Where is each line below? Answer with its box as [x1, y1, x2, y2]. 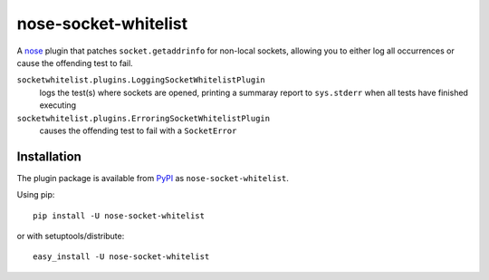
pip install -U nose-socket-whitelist [33, 210, 206, 221]
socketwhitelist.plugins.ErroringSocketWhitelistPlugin [16, 113, 271, 123]
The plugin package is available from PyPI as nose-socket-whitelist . [16, 172, 289, 183]
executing [39, 100, 77, 111]
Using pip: [16, 189, 55, 200]
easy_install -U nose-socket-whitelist [33, 252, 210, 262]
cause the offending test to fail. [16, 57, 133, 68]
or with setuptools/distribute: [16, 230, 125, 241]
